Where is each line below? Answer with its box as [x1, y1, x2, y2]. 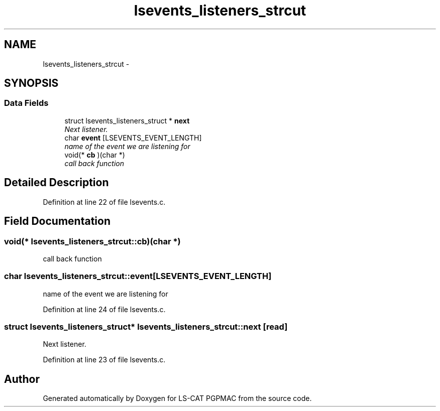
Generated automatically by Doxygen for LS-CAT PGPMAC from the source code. [43, 394, 312, 403]
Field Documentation [4, 215, 111, 228]
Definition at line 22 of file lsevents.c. [43, 197, 166, 206]
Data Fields [4, 98, 49, 108]
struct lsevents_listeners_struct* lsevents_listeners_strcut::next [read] [4, 322, 288, 332]
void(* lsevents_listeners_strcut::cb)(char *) [4, 236, 181, 246]
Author [4, 372, 40, 385]
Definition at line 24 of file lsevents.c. [43, 305, 166, 314]
